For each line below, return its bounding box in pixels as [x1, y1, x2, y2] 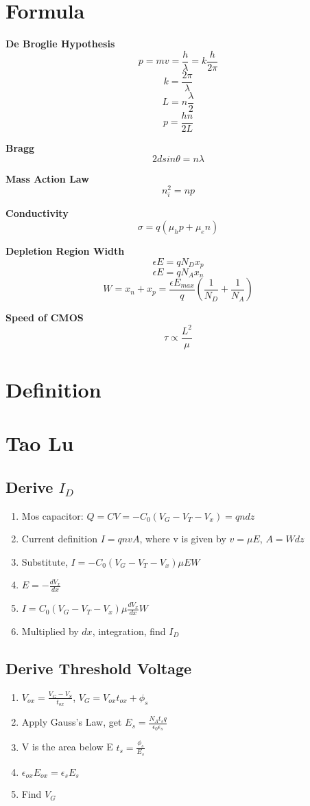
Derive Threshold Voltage [5, 658, 192, 679]
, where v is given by [139, 531, 226, 546]
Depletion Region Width [5, 243, 125, 257]
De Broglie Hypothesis [5, 36, 115, 51]
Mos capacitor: [21, 508, 84, 522]
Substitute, [21, 554, 68, 568]
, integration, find [92, 624, 166, 638]
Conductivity [5, 206, 69, 220]
